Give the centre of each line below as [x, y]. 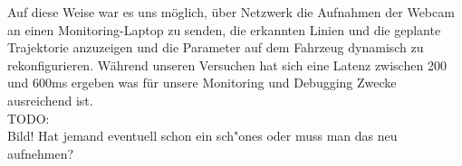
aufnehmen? [41, 153]
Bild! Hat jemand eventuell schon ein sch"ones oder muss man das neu [202, 136]
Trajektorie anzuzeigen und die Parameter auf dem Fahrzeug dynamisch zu [216, 47]
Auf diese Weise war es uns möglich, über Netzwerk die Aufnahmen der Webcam [231, 12]
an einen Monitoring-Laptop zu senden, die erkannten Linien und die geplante [224, 29]
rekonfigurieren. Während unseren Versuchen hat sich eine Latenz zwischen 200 [227, 65]
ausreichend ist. [50, 100]
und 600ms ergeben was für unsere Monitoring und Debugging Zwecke [202, 83]
